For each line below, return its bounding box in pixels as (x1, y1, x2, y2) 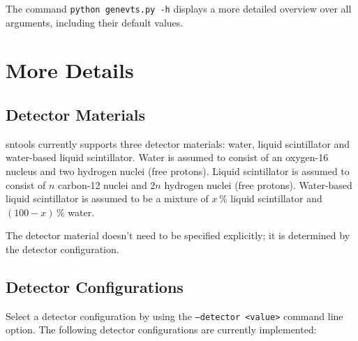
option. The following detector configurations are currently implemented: (6, 322, 317, 337)
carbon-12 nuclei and (58, 177, 147, 192)
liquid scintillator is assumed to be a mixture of (6, 191, 209, 206)
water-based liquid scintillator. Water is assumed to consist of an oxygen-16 (6, 150, 329, 165)
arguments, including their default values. (6, 15, 184, 29)
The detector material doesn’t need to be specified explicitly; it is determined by (6, 228, 350, 243)
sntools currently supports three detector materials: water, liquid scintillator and (6, 136, 350, 151)
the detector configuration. (6, 241, 119, 256)
